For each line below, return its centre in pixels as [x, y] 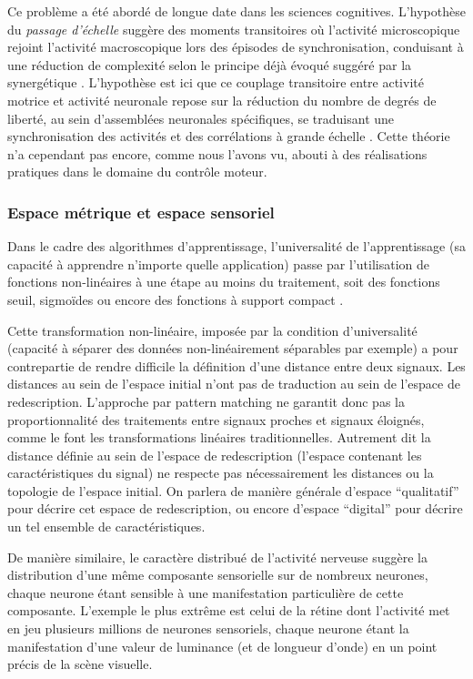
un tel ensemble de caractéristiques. [106, 527]
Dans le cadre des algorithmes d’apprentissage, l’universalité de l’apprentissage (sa [236, 246]
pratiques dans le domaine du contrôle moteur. [137, 172]
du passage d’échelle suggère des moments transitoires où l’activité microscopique [234, 29]
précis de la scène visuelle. [80, 664]
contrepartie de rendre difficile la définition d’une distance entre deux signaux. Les [236, 365]
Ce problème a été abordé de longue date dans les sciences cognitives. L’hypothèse [236, 11]
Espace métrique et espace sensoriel [141, 212]
